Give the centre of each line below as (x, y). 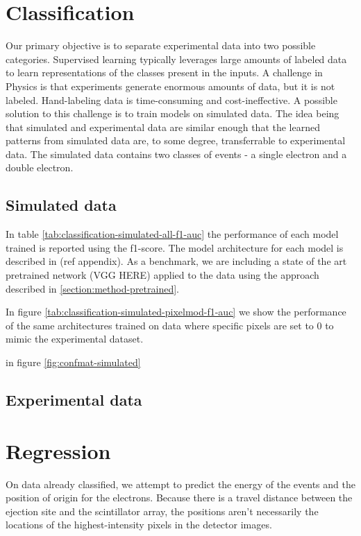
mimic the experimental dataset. (75, 339)
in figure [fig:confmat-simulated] (73, 362)
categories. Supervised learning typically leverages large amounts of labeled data (176, 59)
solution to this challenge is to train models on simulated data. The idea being (173, 113)
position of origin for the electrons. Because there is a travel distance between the (179, 498)
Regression (58, 450)
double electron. (40, 167)
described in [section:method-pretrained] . (92, 288)
